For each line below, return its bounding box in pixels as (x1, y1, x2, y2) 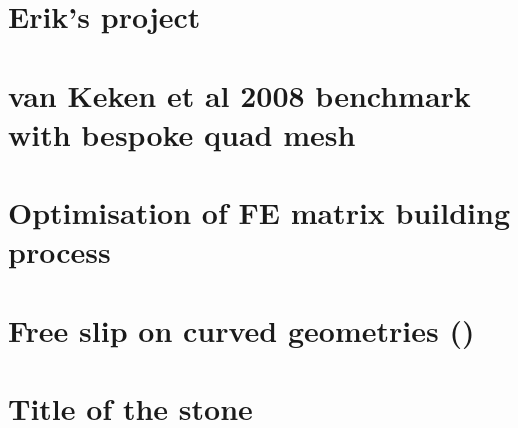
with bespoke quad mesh (8, 113, 356, 154)
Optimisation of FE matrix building (8, 192, 511, 233)
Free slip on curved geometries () (8, 309, 475, 350)
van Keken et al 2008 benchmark (8, 74, 471, 115)
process (8, 231, 111, 272)
